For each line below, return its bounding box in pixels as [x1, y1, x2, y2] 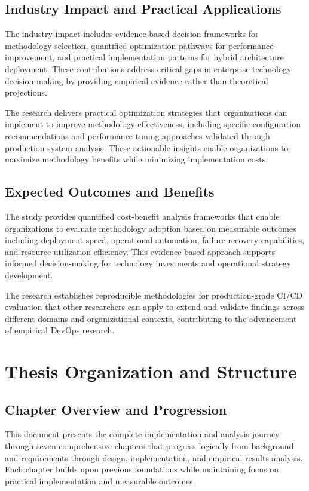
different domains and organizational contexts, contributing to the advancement [5, 312, 297, 324]
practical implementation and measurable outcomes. [5, 474, 195, 487]
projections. [5, 86, 47, 99]
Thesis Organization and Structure [5, 359, 297, 383]
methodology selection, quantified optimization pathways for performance [5, 39, 274, 51]
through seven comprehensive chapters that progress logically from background [5, 440, 294, 452]
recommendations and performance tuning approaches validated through [5, 129, 270, 142]
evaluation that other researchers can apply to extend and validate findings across [5, 300, 305, 313]
